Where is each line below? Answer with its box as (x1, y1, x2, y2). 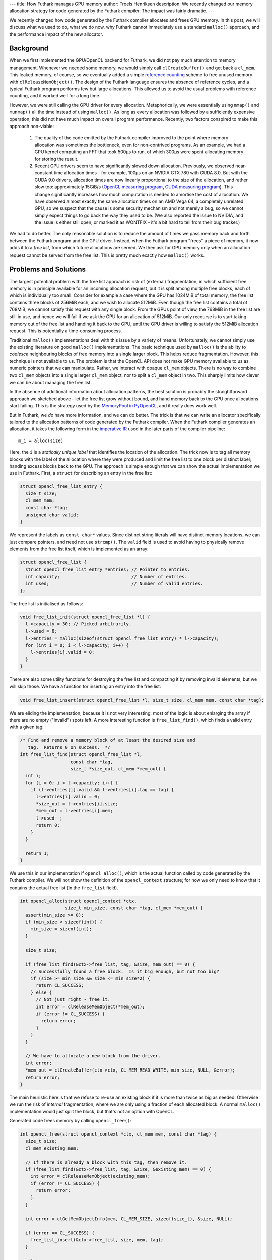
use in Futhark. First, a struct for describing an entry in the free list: (9, 470, 152, 476)
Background (9, 44, 49, 53)
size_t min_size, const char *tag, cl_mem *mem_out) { (64, 905, 203, 911)
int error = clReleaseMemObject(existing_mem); (30, 1173, 151, 1179)
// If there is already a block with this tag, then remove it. (25, 1159, 187, 1165)
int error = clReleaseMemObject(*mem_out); (36, 1003, 145, 1010)
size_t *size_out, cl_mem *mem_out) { (70, 766, 166, 771)
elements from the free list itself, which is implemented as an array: (9, 546, 149, 552)
